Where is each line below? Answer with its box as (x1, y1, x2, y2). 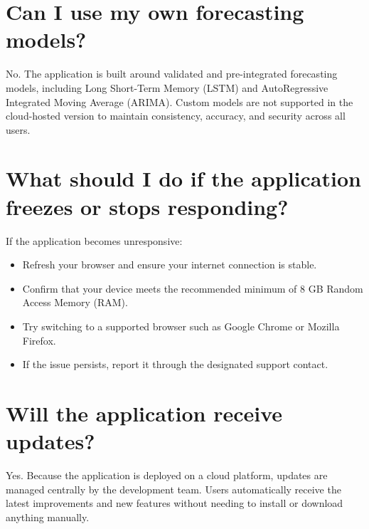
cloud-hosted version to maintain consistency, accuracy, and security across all (6, 108, 346, 123)
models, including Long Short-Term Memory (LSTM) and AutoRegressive (6, 80, 328, 95)
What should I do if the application (6, 164, 361, 193)
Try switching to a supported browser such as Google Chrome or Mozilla (22, 318, 340, 333)
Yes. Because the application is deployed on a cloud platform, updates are (6, 468, 328, 483)
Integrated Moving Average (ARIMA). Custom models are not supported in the (6, 94, 353, 109)
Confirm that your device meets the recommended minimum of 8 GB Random (22, 281, 363, 295)
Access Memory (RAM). (22, 295, 128, 310)
